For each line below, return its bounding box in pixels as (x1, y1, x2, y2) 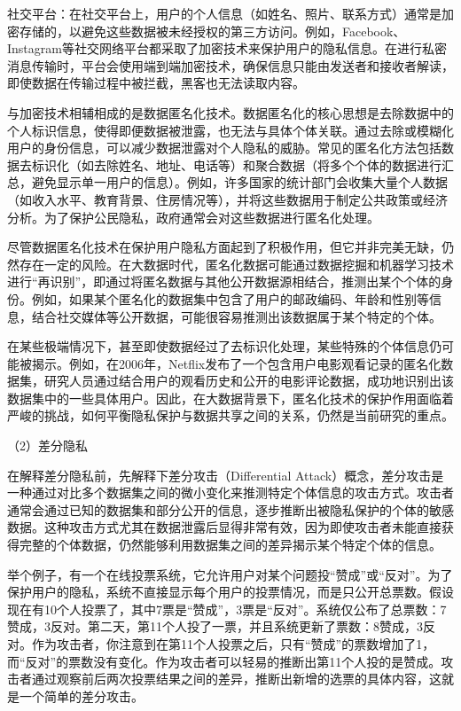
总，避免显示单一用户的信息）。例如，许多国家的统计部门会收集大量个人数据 (7, 173, 448, 191)
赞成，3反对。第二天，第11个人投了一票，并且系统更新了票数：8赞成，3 (7, 617, 423, 636)
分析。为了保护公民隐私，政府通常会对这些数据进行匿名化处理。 (7, 207, 379, 226)
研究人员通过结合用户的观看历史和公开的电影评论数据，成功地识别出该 (43, 371, 454, 390)
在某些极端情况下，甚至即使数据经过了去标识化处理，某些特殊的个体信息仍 (7, 337, 441, 355)
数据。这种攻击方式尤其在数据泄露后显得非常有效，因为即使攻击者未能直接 (7, 518, 441, 536)
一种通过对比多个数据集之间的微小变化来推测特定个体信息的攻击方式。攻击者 (7, 483, 454, 502)
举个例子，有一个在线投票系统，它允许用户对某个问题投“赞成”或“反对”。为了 (7, 565, 453, 583)
